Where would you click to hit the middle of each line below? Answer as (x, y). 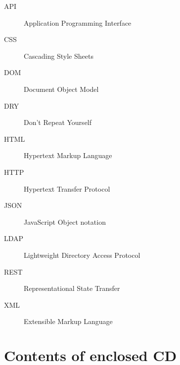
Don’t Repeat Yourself (58, 122)
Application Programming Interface (78, 22)
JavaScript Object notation (65, 222)
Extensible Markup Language (68, 321)
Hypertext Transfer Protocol (67, 188)
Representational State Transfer (72, 288)
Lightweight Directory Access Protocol (82, 255)
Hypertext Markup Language (68, 155)
